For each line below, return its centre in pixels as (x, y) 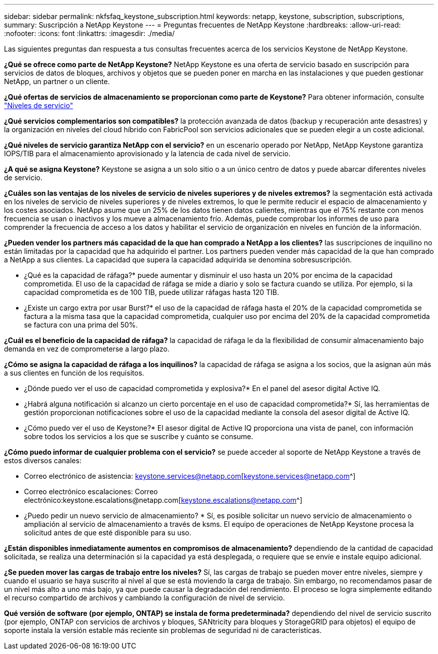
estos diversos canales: (43, 460)
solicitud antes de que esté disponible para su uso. (108, 533)
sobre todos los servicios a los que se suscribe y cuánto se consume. (139, 436)
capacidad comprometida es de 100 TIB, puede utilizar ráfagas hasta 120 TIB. (151, 292)
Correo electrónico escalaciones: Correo (91, 492)
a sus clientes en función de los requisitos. (74, 373)
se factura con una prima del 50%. (81, 325)
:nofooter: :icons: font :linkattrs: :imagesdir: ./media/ (89, 33)
